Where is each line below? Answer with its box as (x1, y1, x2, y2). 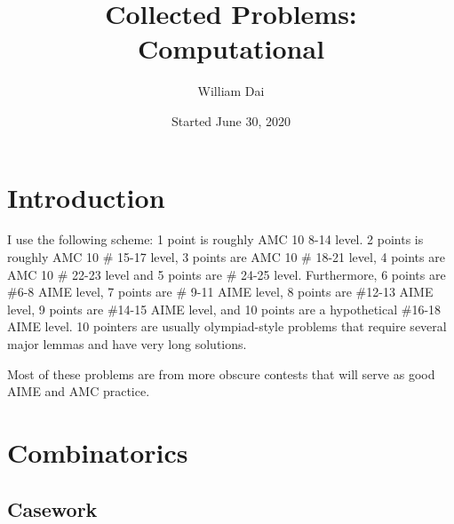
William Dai (197, 82, 265, 100)
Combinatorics (7, 433, 188, 470)
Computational (137, 30, 325, 67)
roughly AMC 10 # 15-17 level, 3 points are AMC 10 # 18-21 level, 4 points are (7, 248, 445, 266)
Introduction (7, 179, 165, 215)
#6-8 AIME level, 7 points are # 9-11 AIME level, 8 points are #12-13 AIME (7, 282, 434, 301)
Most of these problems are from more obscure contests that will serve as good (7, 364, 435, 383)
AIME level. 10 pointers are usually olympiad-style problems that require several (7, 317, 447, 336)
